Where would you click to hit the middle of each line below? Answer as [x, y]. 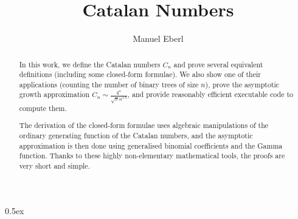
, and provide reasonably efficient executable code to [210, 94]
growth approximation [54, 94]
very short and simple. [54, 166]
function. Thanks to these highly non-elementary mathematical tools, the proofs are [152, 156]
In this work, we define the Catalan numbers [90, 64]
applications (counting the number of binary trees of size [109, 84]
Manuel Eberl [158, 39]
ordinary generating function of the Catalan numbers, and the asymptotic [136, 136]
